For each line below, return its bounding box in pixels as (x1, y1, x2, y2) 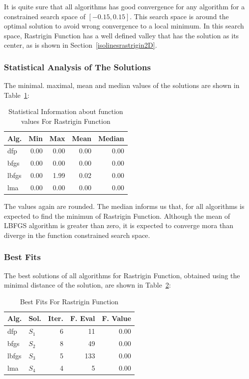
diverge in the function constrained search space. (4, 230, 150, 240)
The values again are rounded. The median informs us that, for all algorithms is (4, 201, 245, 211)
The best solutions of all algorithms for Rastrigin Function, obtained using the (4, 270, 240, 280)
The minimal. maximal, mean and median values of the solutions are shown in (4, 80, 240, 90)
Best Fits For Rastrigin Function (20, 296, 119, 306)
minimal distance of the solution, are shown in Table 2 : (4, 280, 171, 290)
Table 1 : (4, 89, 29, 100)
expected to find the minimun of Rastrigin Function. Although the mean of (4, 210, 230, 221)
